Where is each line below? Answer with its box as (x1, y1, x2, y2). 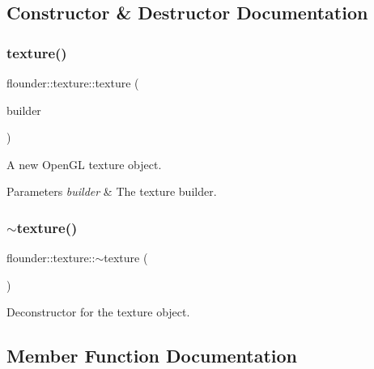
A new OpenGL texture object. (6, 155, 162, 172)
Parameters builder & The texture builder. (6, 183, 217, 200)
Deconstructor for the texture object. (6, 303, 190, 320)
